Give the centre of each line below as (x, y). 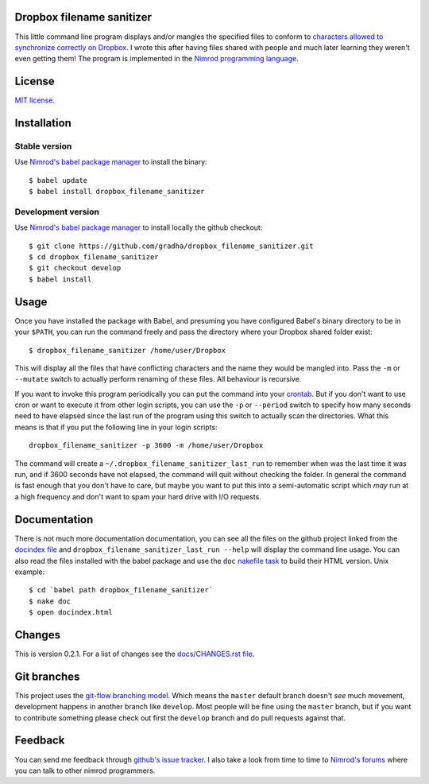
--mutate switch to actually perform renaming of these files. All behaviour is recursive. (158, 379)
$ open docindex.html (71, 613)
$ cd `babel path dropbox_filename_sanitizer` (121, 590)
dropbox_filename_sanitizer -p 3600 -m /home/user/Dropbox (146, 446)
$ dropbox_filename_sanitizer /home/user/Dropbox (128, 350)
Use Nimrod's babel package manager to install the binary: (111, 162)
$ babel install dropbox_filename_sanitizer (117, 192)
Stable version (43, 146)
